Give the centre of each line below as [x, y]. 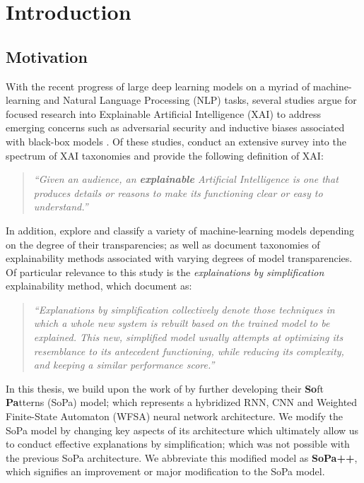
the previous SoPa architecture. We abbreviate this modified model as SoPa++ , [182, 457]
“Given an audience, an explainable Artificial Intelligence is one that [186, 179]
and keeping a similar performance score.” [124, 365]
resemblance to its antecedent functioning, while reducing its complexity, [189, 351]
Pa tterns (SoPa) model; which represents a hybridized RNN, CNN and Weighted [182, 402]
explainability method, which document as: [99, 286]
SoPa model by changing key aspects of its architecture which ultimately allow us [182, 430]
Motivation [47, 56]
